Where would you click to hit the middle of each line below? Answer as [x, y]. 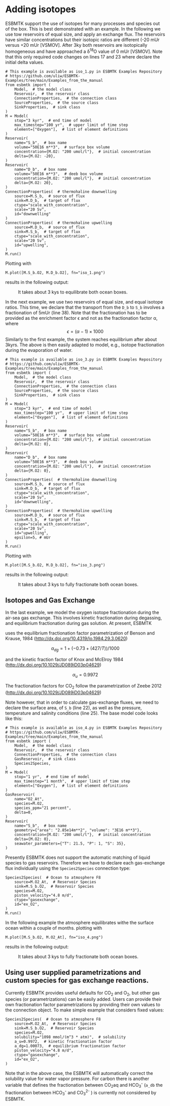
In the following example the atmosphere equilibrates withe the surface [79, 922]
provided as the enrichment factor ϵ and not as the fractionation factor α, [81, 318]
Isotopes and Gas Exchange [50, 600]
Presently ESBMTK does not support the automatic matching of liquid [78, 857]
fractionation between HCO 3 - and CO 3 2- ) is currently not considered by [81, 1093]
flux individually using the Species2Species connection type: [68, 868]
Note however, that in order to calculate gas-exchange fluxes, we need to [82, 702]
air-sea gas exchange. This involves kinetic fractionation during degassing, [84, 618]
